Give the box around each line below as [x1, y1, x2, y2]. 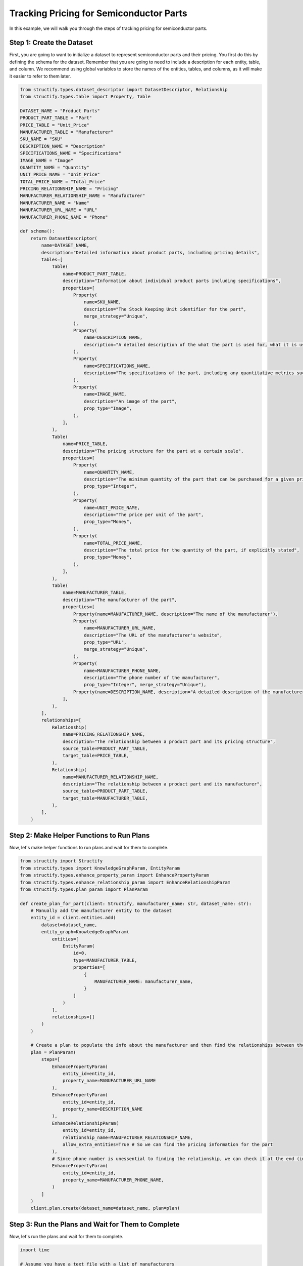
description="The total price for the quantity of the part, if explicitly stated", [83, 547, 300, 553]
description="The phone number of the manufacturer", [83, 675, 220, 681]
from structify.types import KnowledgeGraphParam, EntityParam [20, 865, 180, 871]
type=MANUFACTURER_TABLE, [73, 957, 137, 963]
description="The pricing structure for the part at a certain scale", [62, 448, 244, 454]
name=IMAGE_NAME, [83, 391, 127, 397]
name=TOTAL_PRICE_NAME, [83, 540, 143, 546]
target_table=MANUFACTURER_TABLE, [62, 795, 148, 801]
